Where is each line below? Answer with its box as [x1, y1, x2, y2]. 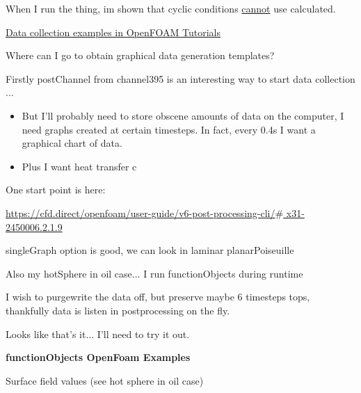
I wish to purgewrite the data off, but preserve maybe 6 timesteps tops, [6, 289, 310, 304]
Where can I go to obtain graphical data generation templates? [6, 48, 275, 63]
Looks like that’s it [6, 326, 86, 341]
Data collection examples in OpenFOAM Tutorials [6, 24, 220, 39]
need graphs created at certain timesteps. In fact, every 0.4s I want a [22, 122, 316, 136]
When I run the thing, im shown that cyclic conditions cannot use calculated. [6, 1, 336, 15]
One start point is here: [6, 182, 106, 197]
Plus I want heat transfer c [22, 159, 137, 173]
